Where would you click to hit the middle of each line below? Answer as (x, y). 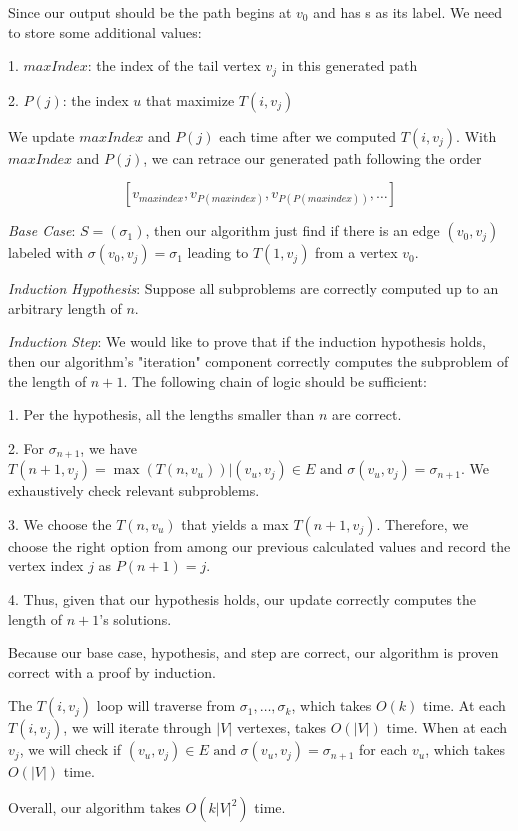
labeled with (46, 252)
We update (41, 135)
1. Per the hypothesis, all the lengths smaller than (161, 414)
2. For (26, 447)
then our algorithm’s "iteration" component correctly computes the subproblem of (258, 361)
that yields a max (235, 523)
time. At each (464, 705)
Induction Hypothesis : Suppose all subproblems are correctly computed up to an (253, 288)
